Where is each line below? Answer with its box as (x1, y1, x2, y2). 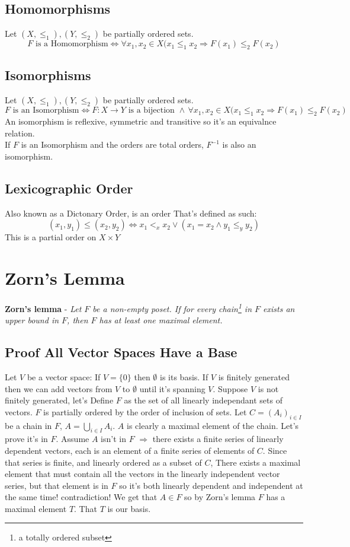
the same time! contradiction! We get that (5, 491, 158, 503)
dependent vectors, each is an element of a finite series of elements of (5, 444, 255, 456)
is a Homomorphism (35, 40, 108, 49)
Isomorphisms (5, 66, 91, 84)
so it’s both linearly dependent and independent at (119, 479, 303, 491)
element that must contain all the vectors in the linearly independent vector (5, 468, 280, 480)
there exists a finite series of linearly (152, 432, 284, 445)
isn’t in (101, 432, 126, 445)
